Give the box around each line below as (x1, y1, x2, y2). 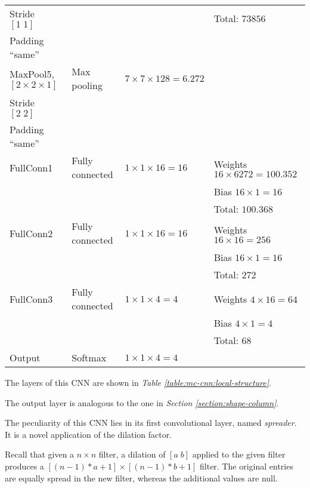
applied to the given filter (192, 448, 286, 461)
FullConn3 (10, 291, 53, 306)
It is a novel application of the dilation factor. (5, 428, 172, 440)
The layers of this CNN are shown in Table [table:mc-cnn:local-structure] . (5, 376, 271, 388)
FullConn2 (10, 226, 53, 240)
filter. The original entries (200, 459, 293, 472)
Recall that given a (5, 448, 75, 461)
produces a (5, 459, 44, 472)
